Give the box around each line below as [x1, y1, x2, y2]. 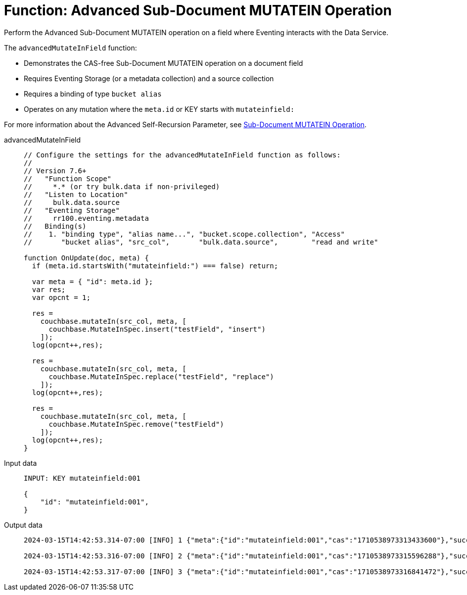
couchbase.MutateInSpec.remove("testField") [48, 420, 224, 428]
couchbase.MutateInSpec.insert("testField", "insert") [48, 325, 266, 333]
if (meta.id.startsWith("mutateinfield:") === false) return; [32, 261, 279, 270]
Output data [4, 520, 43, 529]
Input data [4, 458, 37, 467]
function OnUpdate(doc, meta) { [24, 253, 149, 262]
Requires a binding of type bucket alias [24, 89, 162, 98]
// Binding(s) [24, 222, 87, 230]
